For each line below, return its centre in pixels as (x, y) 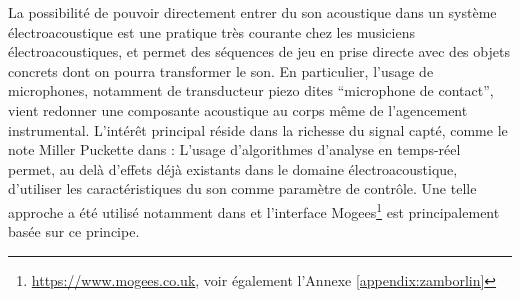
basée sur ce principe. (74, 231)
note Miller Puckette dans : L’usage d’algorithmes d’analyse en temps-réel (234, 149)
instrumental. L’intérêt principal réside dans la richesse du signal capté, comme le (258, 129)
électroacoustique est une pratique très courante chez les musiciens (211, 31)
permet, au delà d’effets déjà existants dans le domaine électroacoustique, (233, 168)
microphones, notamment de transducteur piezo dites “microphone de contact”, (251, 90)
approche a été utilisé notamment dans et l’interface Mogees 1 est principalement (254, 210)
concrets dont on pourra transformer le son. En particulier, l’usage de (221, 70)
